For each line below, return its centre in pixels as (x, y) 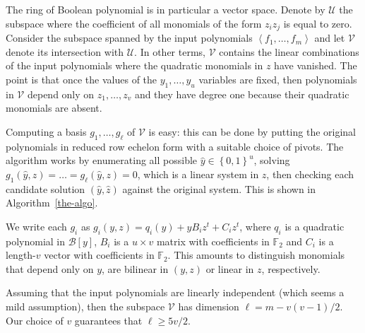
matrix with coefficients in (213, 241)
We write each (36, 226)
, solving (272, 160)
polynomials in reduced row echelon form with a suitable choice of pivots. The (175, 146)
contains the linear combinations (289, 51)
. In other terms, (170, 51)
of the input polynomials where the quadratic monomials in (134, 65)
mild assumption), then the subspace (85, 306)
